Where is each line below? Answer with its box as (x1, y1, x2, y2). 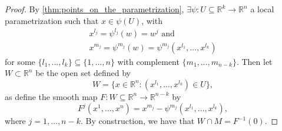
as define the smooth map (5, 90, 98, 102)
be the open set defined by (35, 67, 131, 79)
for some (5, 55, 35, 67)
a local (250, 3, 274, 15)
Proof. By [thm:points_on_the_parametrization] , (5, 3, 184, 15)
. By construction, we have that (80, 115, 195, 127)
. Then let (236, 55, 273, 67)
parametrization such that (5, 14, 99, 26)
